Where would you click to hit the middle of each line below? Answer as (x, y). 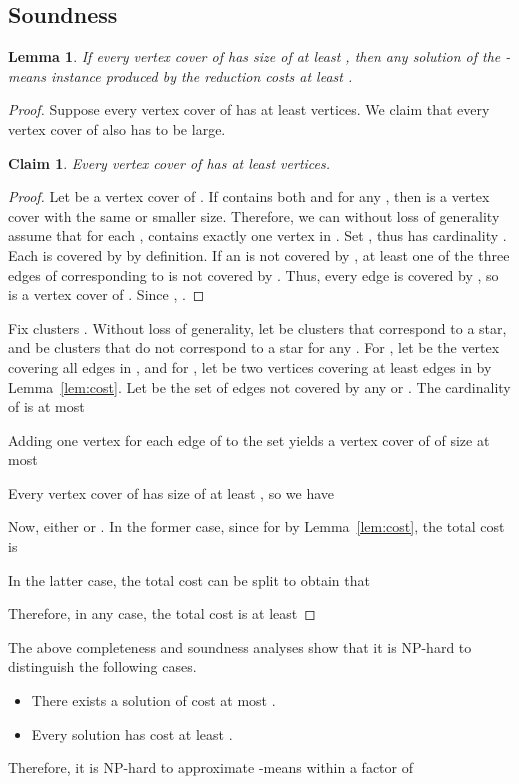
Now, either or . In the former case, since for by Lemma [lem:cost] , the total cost (256, 526)
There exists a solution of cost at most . (153, 700)
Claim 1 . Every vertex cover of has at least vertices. (169, 162)
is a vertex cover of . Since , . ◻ (106, 294)
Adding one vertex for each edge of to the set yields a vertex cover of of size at (249, 439)
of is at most (46, 406)
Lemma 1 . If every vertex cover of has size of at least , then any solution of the (254, 56)
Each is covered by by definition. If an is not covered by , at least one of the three (259, 254)
